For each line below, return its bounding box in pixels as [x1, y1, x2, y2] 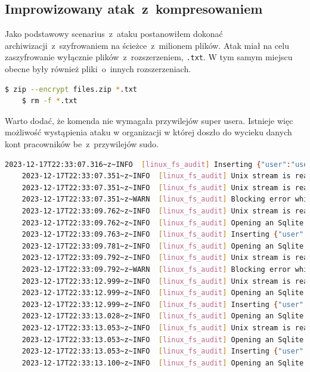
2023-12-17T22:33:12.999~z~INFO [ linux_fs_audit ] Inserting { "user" [21, 300, 304, 309]
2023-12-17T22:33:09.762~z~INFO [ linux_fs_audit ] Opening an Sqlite [21, 218, 304, 227]
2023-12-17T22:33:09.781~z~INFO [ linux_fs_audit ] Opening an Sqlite [21, 241, 304, 250]
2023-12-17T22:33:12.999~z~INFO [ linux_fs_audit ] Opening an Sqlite [21, 289, 304, 297]
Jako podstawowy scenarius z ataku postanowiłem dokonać [5, 27, 223, 40]
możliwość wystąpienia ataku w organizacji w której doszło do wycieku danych [5, 126, 292, 138]
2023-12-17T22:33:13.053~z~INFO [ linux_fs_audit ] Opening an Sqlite [21, 335, 304, 344]
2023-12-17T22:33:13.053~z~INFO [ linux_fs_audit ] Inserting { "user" [21, 347, 304, 356]
